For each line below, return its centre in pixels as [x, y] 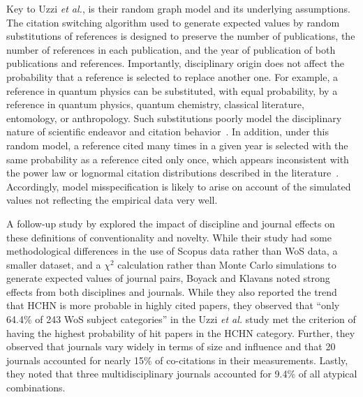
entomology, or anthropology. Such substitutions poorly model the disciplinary [174, 118]
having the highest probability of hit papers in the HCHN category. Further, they [181, 332]
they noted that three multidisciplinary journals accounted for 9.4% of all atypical [182, 374]
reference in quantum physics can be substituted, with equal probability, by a [172, 90]
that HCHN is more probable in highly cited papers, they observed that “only [173, 305]
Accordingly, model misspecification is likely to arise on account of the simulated [179, 186]
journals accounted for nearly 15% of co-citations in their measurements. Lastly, [177, 360]
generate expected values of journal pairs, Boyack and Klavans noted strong [168, 278]
